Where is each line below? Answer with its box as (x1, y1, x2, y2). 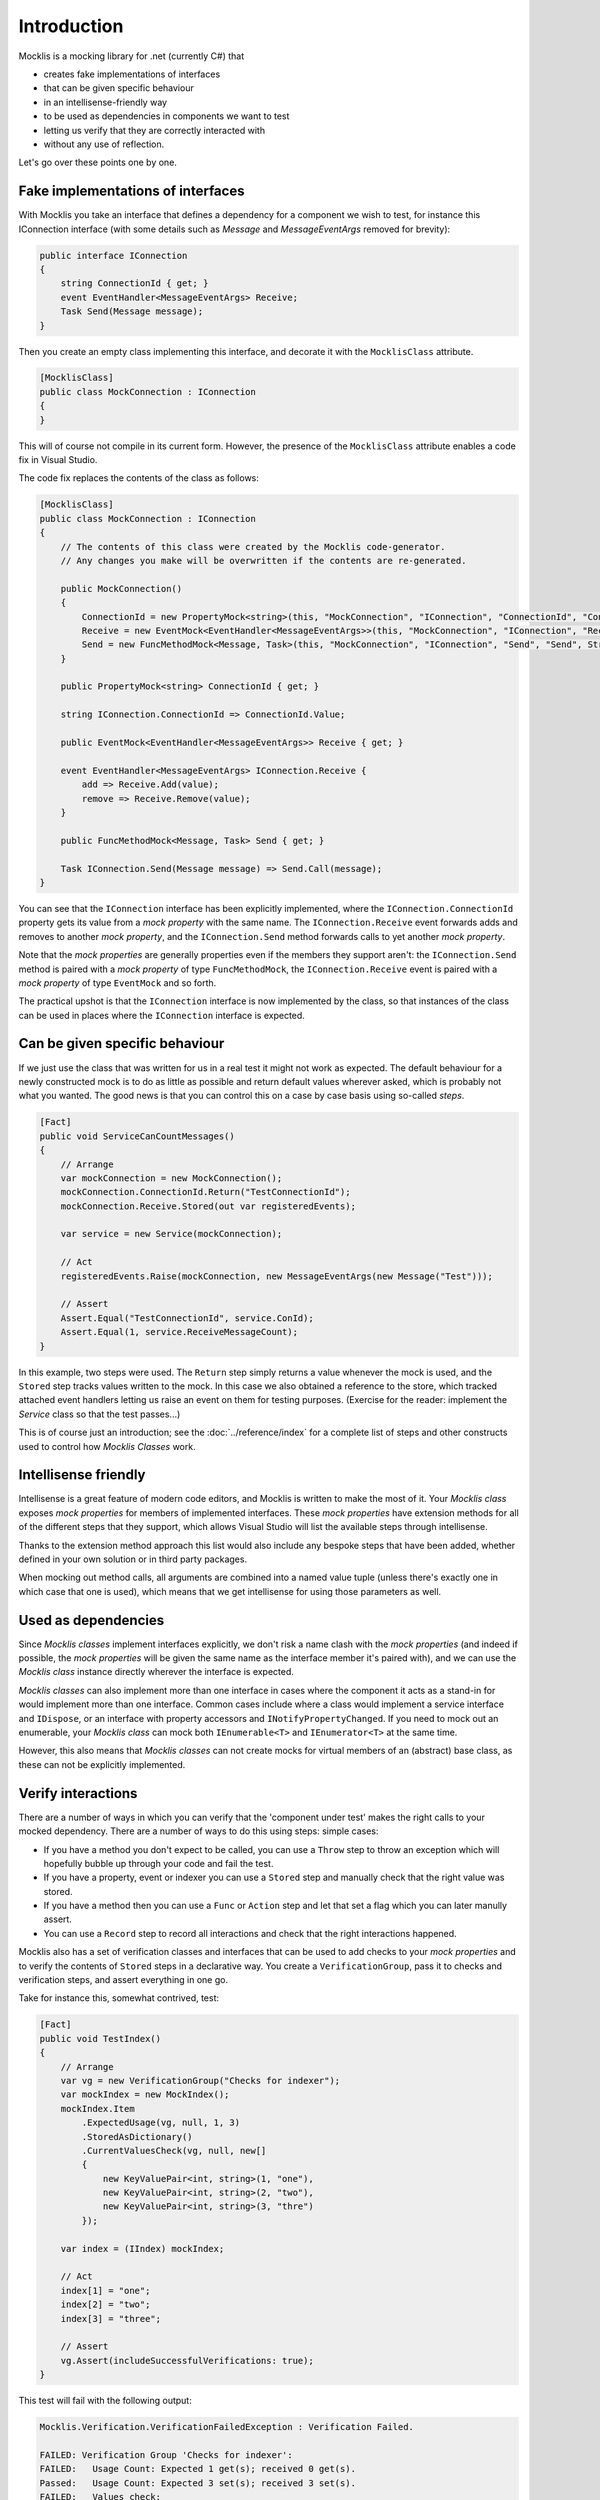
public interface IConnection (39, 250, 188, 261)
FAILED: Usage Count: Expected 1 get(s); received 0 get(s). (39, 2463, 357, 2475)
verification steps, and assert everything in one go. (18, 1974, 229, 1986)
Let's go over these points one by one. (18, 156, 177, 169)
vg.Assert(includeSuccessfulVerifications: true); (60, 2355, 314, 2366)
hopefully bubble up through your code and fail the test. (43, 1857, 274, 1869)
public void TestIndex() (39, 2033, 162, 2044)
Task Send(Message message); (60, 306, 204, 317)
